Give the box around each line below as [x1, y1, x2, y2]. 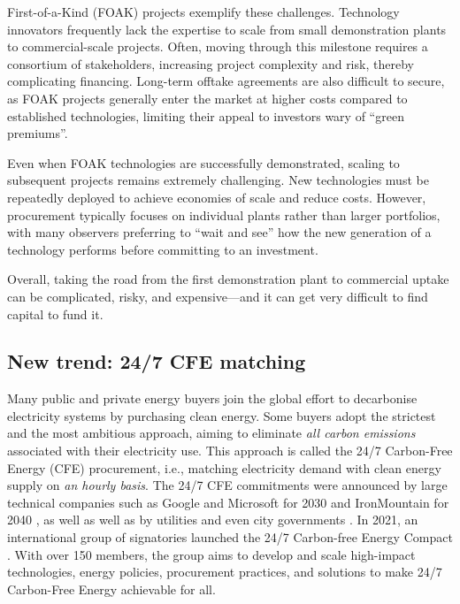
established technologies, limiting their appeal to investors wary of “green [7, 106, 404, 125]
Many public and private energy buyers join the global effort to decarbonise [7, 389, 418, 408]
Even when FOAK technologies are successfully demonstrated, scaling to [7, 153, 400, 172]
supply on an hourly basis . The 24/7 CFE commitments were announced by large [7, 476, 448, 494]
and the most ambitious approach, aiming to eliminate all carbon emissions [7, 424, 416, 442]
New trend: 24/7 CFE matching [7, 348, 306, 375]
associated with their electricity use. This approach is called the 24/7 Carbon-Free [7, 441, 453, 460]
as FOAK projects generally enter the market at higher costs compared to [7, 88, 408, 107]
